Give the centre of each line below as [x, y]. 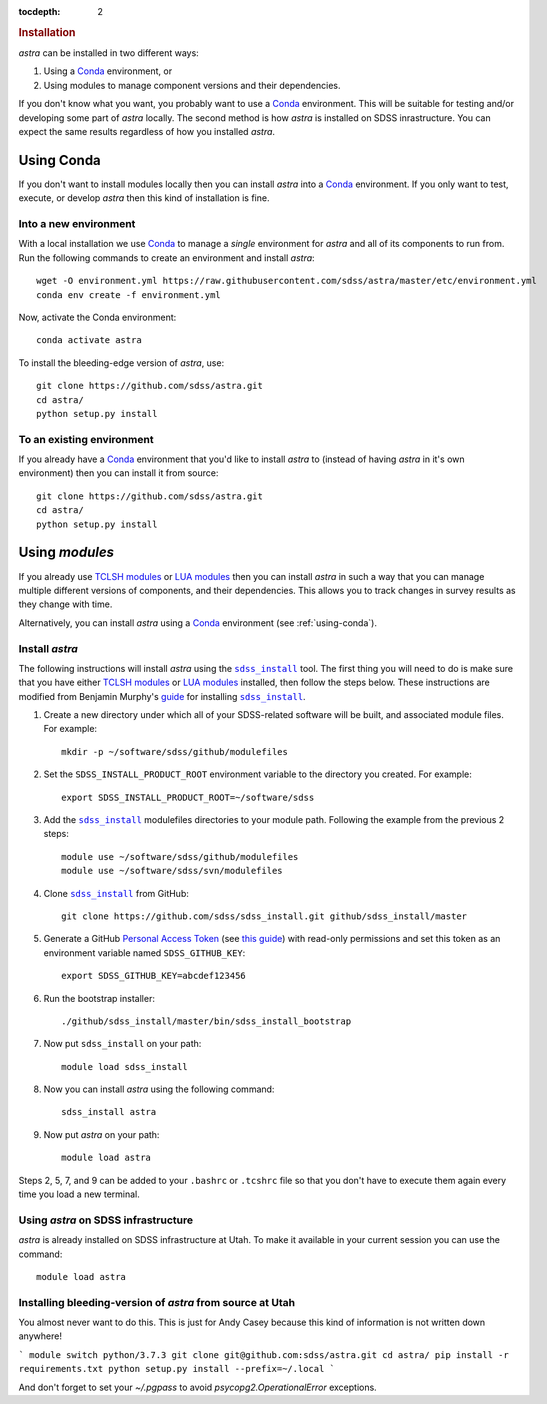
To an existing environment [86, 439]
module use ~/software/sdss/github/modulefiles [180, 856]
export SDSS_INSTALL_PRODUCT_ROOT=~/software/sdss [188, 797]
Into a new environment [77, 224]
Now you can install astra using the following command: [159, 1089]
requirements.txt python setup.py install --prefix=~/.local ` [176, 1369]
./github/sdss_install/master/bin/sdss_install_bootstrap [206, 1021]
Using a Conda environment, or [108, 71]
